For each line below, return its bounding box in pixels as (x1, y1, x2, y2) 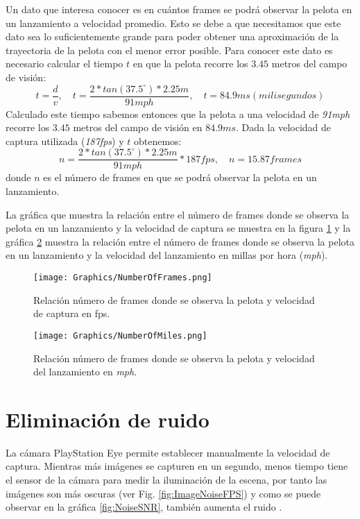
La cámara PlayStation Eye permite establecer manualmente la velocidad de (6, 445, 330, 459)
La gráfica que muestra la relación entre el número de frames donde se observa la (6, 207, 350, 221)
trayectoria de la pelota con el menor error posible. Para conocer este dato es (6, 42, 333, 57)
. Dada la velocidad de (235, 120, 332, 135)
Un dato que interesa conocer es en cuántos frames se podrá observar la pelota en (6, 2, 352, 16)
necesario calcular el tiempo (6, 56, 123, 71)
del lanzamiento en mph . (33, 364, 137, 379)
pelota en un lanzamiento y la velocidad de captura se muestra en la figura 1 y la (6, 221, 351, 235)
